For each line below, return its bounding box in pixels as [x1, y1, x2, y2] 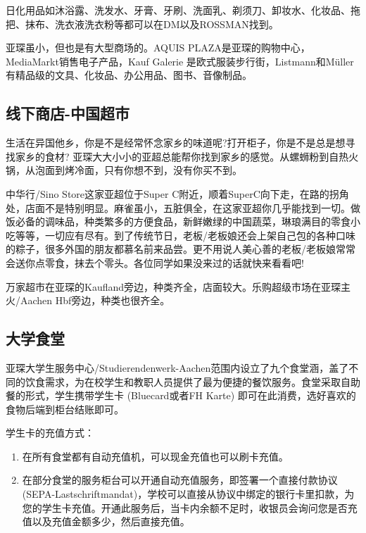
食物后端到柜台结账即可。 [6, 401, 124, 416]
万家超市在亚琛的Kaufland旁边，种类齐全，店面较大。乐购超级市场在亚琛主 [6, 279, 351, 294]
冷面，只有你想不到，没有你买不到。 [74, 163, 242, 177]
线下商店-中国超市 [6, 102, 130, 124]
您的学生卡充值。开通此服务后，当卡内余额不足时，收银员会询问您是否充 [22, 500, 358, 515]
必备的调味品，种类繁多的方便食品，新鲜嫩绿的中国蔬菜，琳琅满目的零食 [15, 214, 351, 229]
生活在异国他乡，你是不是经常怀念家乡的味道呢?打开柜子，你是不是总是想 [6, 135, 346, 150]
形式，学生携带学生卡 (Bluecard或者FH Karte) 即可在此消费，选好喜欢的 [25, 388, 356, 403]
